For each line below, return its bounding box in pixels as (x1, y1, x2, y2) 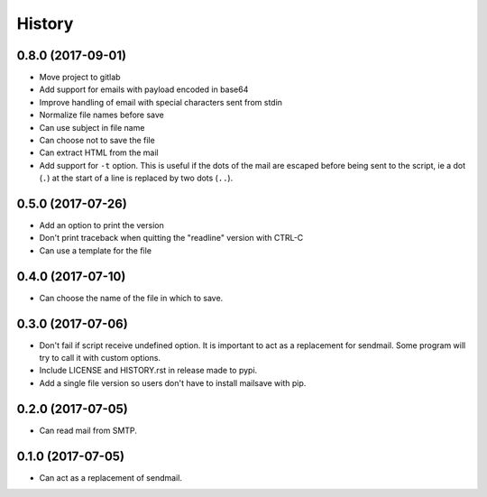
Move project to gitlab (39, 72, 121, 83)
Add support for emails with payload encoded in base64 (39, 84, 249, 95)
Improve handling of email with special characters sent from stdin (39, 97, 283, 107)
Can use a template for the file (39, 244, 152, 256)
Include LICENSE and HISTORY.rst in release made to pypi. (39, 365, 258, 376)
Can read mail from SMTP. (39, 425, 137, 436)
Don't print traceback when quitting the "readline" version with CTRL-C (39, 233, 304, 244)
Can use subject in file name (39, 122, 145, 133)
